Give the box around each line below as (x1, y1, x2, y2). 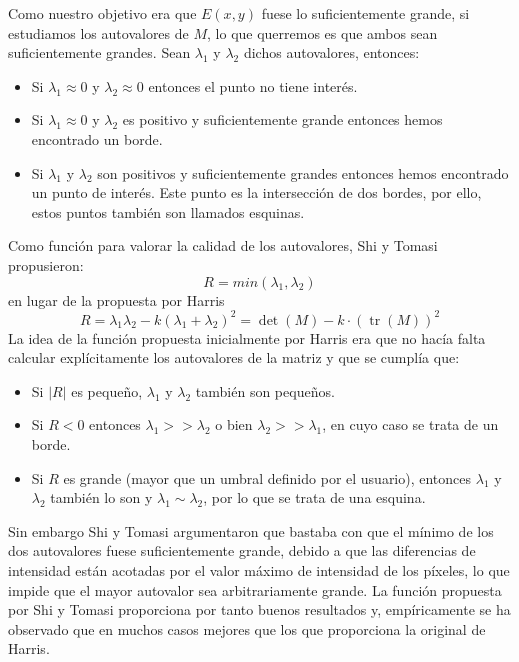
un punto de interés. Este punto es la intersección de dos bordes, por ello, (31, 182, 482, 203)
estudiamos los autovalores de (8, 22, 189, 43)
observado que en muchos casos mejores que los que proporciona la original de (8, 618, 486, 639)
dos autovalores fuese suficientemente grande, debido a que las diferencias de (8, 540, 476, 561)
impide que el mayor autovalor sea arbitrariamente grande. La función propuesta (8, 579, 502, 600)
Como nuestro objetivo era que (8, 3, 197, 23)
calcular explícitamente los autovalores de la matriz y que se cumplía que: (8, 347, 460, 368)
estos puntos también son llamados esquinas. (31, 201, 305, 222)
